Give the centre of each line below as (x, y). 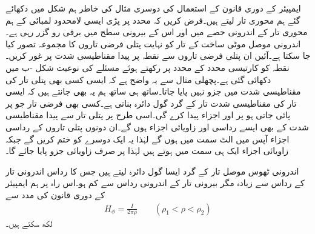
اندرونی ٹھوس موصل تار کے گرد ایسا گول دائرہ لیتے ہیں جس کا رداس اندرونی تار (152, 171)
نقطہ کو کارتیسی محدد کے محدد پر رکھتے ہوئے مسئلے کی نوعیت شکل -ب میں (148, 67)
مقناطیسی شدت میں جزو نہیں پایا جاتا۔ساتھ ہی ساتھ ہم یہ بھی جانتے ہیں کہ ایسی (153, 91)
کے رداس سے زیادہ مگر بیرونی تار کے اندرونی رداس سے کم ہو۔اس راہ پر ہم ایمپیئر (155, 183)
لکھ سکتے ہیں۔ (29, 223)
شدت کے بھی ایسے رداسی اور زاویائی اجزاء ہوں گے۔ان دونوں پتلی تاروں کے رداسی (157, 126)
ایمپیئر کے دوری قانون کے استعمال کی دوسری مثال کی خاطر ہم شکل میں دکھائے (153, 8)
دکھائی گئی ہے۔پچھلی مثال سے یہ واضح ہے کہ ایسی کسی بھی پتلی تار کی (138, 79)
